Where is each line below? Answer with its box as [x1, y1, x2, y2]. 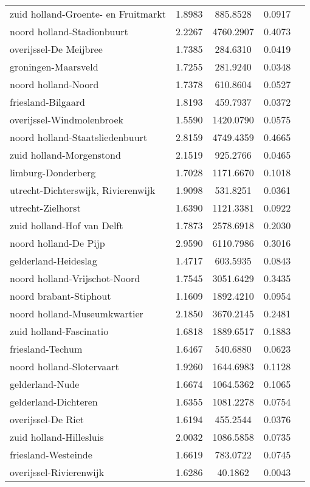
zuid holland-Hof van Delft [10, 218, 123, 232]
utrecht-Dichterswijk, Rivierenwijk [10, 183, 156, 197]
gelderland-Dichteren [10, 395, 98, 409]
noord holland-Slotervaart [10, 359, 119, 373]
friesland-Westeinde [10, 447, 92, 461]
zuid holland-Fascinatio [10, 324, 109, 338]
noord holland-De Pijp [10, 236, 105, 250]
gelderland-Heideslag [10, 254, 97, 268]
